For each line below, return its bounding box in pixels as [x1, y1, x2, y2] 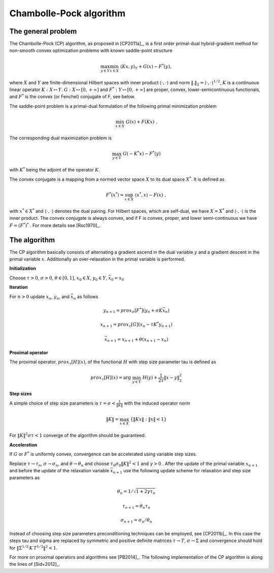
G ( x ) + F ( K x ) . [125, 119, 157, 125]
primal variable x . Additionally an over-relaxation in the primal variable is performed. [9, 256, 185, 262]
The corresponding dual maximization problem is [9, 135, 112, 141]
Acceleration [9, 442, 38, 448]
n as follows [73, 293, 98, 301]
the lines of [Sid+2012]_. [9, 561, 60, 567]
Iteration [9, 284, 28, 290]
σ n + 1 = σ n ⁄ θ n [120, 517, 152, 524]
